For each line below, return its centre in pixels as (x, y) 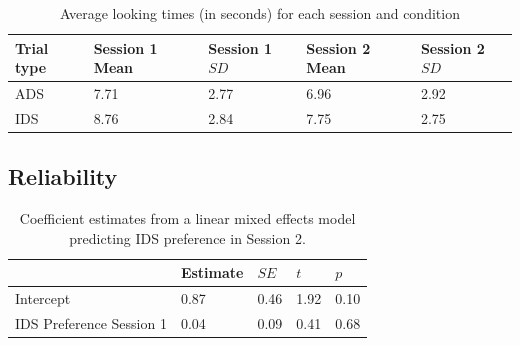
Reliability (63, 176)
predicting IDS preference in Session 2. (187, 237)
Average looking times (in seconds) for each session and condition (260, 13)
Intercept (43, 298)
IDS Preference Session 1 (91, 323)
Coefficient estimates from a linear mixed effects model (187, 218)
